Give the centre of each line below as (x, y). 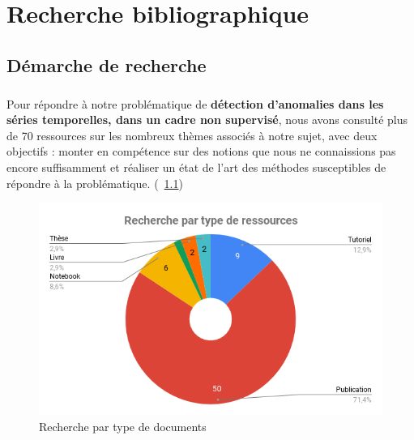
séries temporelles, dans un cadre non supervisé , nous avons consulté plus (207, 120)
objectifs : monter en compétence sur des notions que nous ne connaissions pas (201, 151)
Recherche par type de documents (123, 426)
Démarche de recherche (107, 64)
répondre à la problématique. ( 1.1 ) (95, 183)
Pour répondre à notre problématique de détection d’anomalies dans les (195, 103)
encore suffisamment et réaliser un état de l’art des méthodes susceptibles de (196, 167)
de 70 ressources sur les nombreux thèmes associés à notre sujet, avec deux (192, 135)
